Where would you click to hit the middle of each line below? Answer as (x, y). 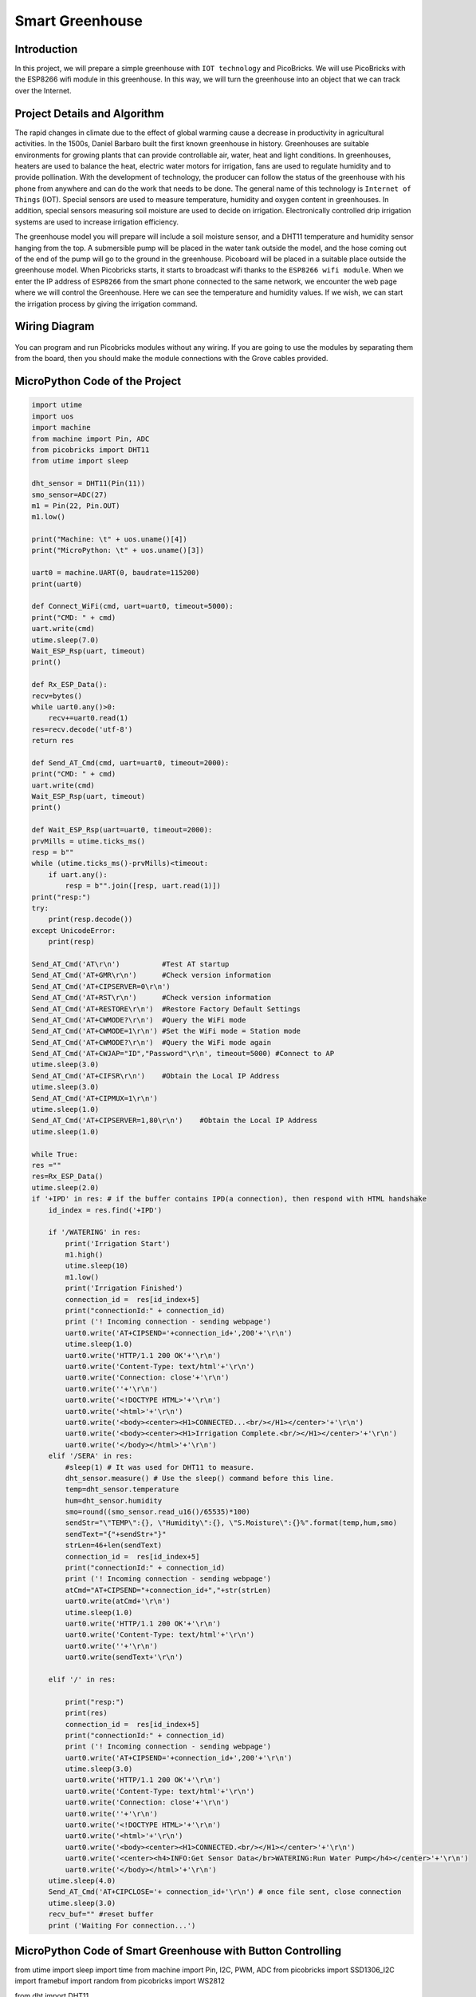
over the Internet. (43, 90)
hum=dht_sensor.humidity (114, 1501)
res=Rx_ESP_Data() (67, 1177)
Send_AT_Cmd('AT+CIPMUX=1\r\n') (95, 1098)
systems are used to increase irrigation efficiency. (97, 222)
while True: (55, 1154)
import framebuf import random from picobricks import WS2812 (120, 1981)
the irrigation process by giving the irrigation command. (106, 304)
